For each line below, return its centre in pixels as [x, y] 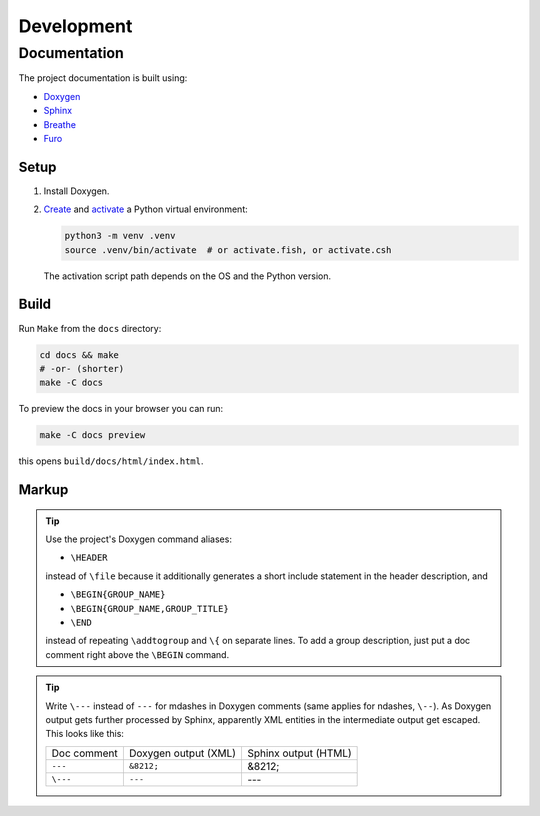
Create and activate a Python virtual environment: [146, 209]
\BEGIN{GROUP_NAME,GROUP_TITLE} [149, 608]
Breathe [60, 124]
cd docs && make [79, 354]
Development [75, 26]
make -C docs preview [92, 435]
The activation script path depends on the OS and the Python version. [187, 276]
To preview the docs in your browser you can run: [121, 409]
